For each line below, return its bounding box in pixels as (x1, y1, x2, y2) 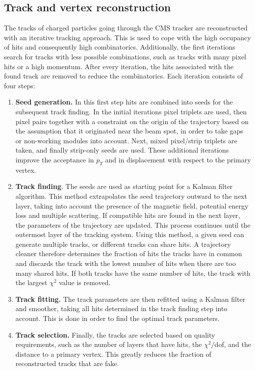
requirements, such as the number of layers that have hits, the (15, 339, 202, 349)
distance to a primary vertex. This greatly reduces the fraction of (15, 348, 211, 359)
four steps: (4, 80, 35, 90)
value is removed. (59, 277, 111, 288)
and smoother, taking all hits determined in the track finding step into (15, 303, 228, 314)
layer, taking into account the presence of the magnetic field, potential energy (15, 200, 249, 211)
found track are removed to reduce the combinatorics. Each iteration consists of (4, 71, 243, 81)
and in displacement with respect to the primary (105, 154, 251, 164)
